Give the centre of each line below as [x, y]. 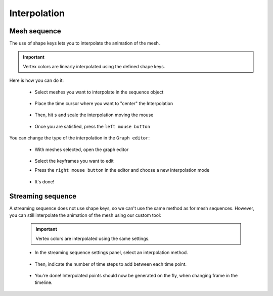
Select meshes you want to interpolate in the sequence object [99, 92]
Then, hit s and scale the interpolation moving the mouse [94, 115]
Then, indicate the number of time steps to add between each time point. [111, 264]
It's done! [44, 181]
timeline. [43, 282]
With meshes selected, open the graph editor [82, 150]
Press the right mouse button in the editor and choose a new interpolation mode [122, 170]
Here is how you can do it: [37, 80]
